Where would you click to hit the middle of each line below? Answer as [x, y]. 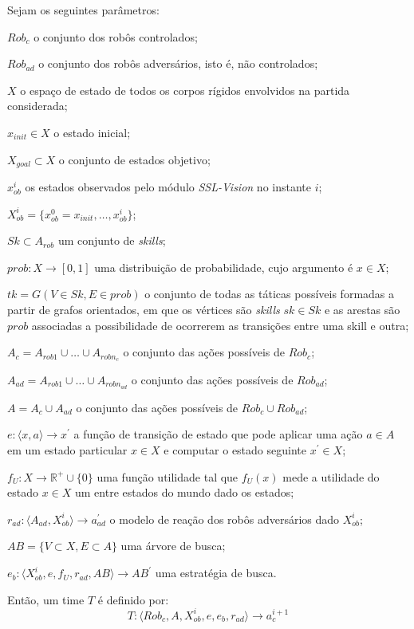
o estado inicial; [92, 132]
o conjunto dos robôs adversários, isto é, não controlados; [178, 63]
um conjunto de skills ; [112, 240]
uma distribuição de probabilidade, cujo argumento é [224, 267]
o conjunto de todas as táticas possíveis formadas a [270, 294]
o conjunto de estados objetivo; [134, 159]
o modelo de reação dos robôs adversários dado [225, 519]
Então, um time [46, 599]
